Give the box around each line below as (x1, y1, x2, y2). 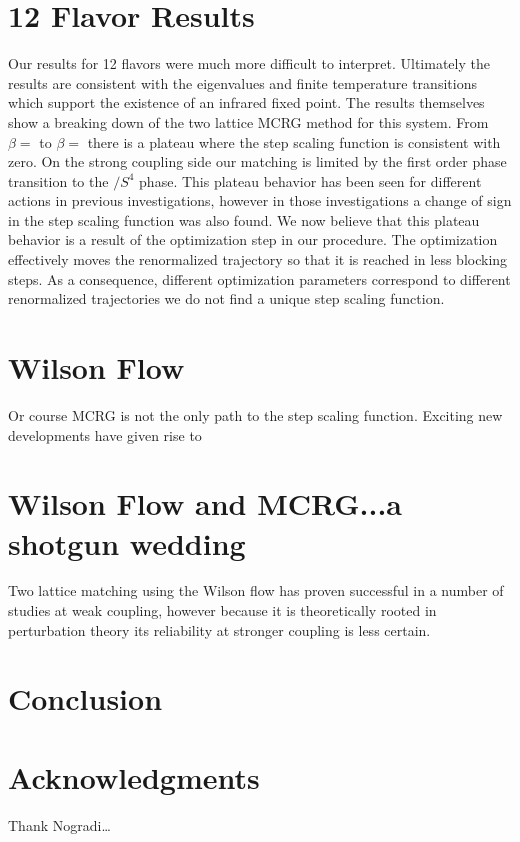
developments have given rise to (8, 424, 202, 445)
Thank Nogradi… (8, 814, 111, 835)
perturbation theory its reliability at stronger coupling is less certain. (8, 619, 431, 640)
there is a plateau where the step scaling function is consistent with (87, 131, 501, 152)
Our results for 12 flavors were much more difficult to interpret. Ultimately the (8, 53, 490, 74)
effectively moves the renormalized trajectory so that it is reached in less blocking (8, 249, 508, 270)
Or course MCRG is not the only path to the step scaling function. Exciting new (8, 404, 503, 425)
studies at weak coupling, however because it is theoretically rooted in (8, 600, 437, 621)
